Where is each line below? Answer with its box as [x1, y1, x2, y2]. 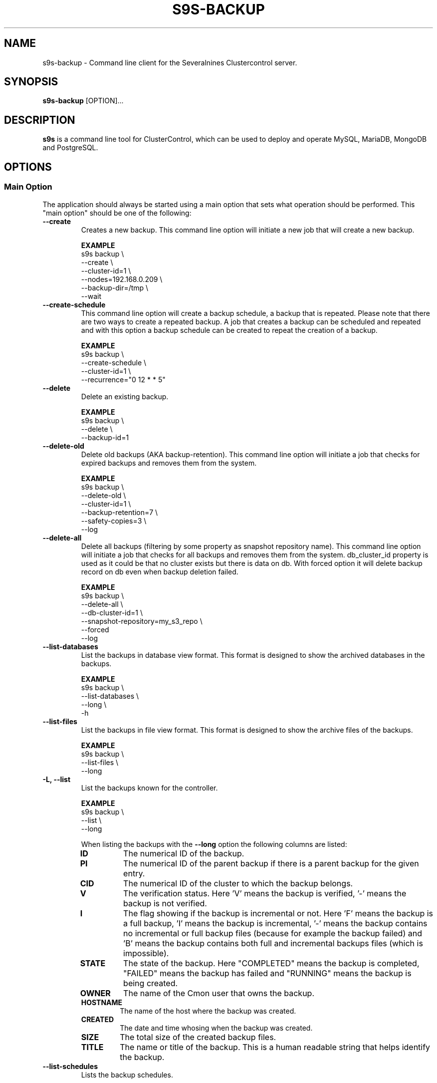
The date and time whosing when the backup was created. [120, 1023, 313, 1032]
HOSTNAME [81, 998, 123, 1007]
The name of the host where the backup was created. [120, 1006, 296, 1015]
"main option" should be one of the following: [42, 208, 192, 217]
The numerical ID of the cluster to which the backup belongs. [123, 878, 353, 888]
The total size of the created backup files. [120, 1032, 276, 1042]
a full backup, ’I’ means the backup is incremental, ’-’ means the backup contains [123, 918, 428, 928]
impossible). [123, 948, 169, 958]
